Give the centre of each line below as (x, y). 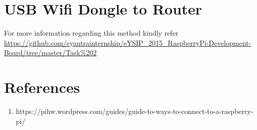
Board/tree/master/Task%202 (50, 52)
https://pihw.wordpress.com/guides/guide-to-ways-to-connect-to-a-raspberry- (135, 111)
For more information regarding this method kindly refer (91, 33)
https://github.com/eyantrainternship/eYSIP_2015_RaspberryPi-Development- (127, 42)
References (42, 87)
